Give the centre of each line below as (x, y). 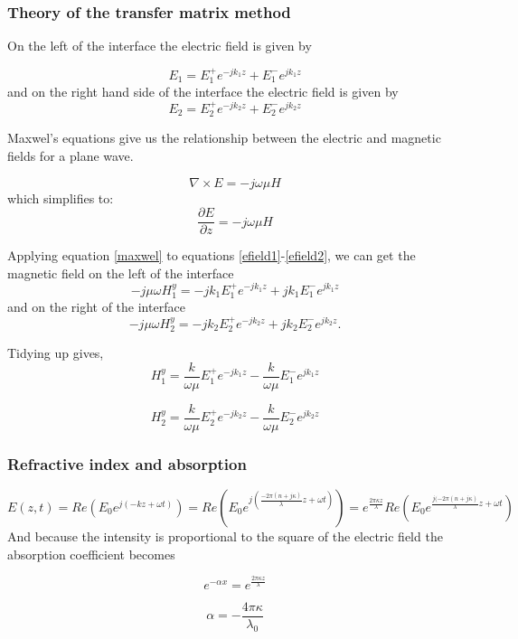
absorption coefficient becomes (91, 554)
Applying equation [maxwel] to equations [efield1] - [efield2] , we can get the (212, 255)
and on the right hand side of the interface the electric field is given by (203, 92)
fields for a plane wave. (71, 155)
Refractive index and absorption (127, 463)
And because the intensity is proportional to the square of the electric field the (225, 536)
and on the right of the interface (96, 306)
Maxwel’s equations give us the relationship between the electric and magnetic (224, 138)
